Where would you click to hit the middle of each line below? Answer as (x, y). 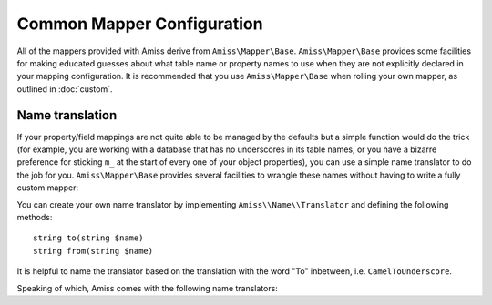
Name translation (67, 115)
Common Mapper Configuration (140, 24)
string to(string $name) (88, 238)
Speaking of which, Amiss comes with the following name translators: (147, 288)
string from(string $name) (93, 251)
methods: (35, 217)
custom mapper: (48, 188)
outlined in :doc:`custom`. (65, 89)
